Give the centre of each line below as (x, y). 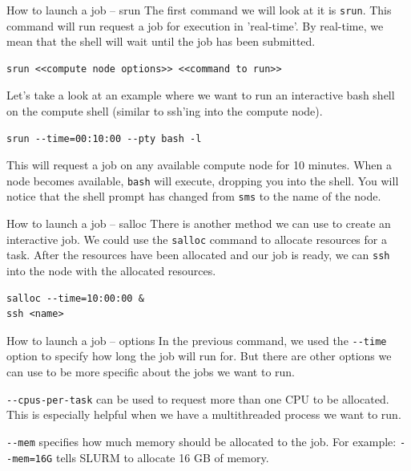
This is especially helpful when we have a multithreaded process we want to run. (204, 414)
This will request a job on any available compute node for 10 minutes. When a (199, 165)
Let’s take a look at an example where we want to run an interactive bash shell (201, 95)
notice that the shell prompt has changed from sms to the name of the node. (194, 196)
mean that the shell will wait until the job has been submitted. (161, 41)
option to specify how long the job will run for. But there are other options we (199, 356)
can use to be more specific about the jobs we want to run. (151, 372)
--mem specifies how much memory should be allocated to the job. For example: (201, 441)
